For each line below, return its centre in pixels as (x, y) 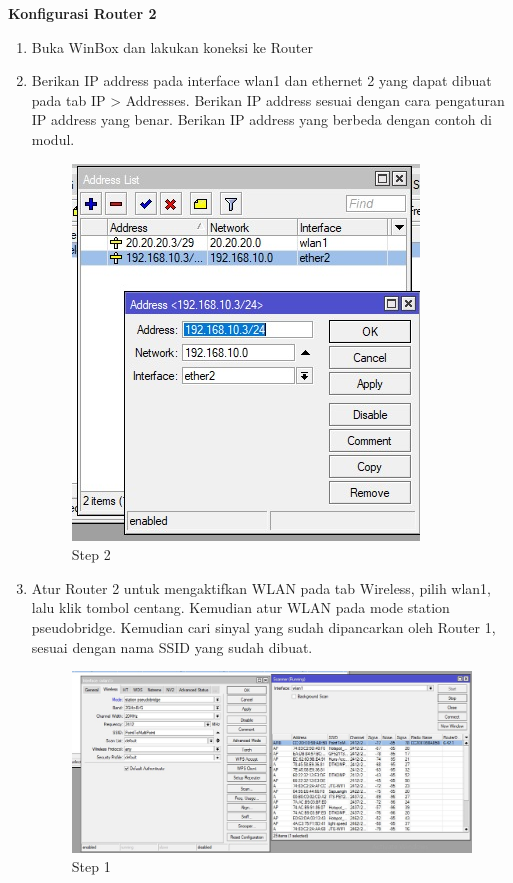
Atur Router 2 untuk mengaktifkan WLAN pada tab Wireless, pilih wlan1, (261, 587)
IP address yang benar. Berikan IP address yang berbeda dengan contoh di (261, 119)
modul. (53, 138)
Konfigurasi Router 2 (82, 13)
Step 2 (91, 554)
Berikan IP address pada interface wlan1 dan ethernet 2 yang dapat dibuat (261, 80)
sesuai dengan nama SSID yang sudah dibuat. (172, 646)
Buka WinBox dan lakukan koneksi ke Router (172, 46)
